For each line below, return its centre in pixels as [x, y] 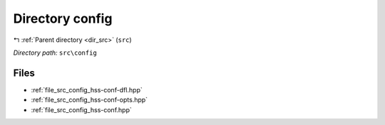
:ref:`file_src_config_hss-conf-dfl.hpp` [87, 89]
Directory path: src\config [55, 53]
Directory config [63, 18]
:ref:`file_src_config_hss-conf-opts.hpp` [89, 100]
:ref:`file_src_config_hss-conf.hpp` [81, 109]
